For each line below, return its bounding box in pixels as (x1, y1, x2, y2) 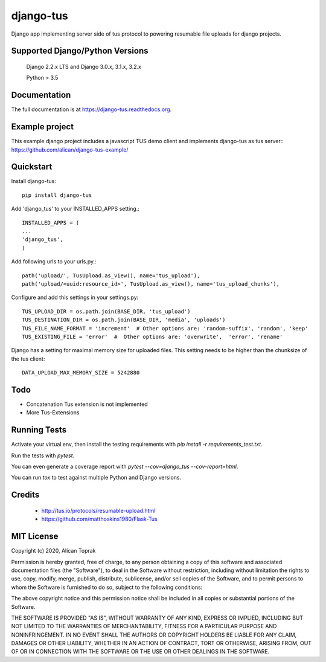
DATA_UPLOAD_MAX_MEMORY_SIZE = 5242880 (22, 369, 140, 376)
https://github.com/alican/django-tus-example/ (11, 146, 129, 153)
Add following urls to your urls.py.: (11, 258, 97, 265)
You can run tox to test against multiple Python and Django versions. (11, 474, 182, 481)
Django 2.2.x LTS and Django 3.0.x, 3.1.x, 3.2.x (26, 63, 142, 70)
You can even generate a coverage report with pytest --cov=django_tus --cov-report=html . (11, 463, 238, 471)
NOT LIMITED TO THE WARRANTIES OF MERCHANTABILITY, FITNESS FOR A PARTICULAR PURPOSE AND (11, 623, 277, 630)
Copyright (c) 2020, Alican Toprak (11, 547, 96, 554)
